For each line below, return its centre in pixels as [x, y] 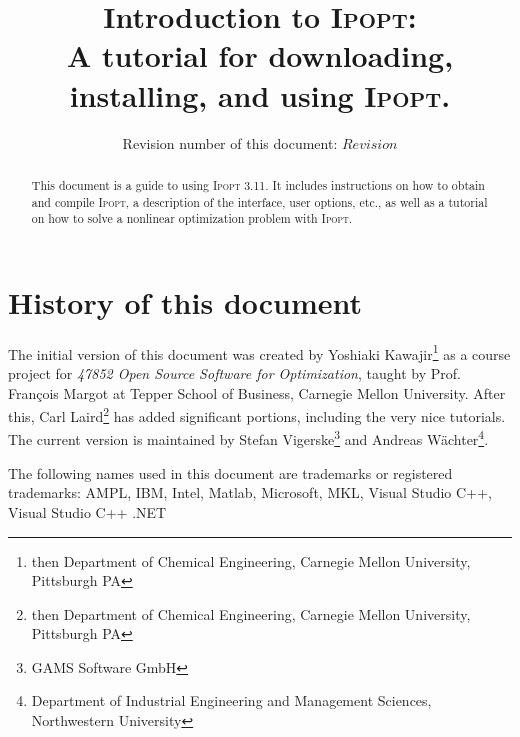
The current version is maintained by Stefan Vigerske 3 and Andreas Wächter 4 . [248, 438]
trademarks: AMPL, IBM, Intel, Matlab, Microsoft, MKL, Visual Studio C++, [250, 492]
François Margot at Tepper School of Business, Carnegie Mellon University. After [257, 392]
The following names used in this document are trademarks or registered [230, 472]
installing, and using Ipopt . [260, 94]
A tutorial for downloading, [260, 55]
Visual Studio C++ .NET [87, 511]
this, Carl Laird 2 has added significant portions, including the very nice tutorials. [257, 414]
